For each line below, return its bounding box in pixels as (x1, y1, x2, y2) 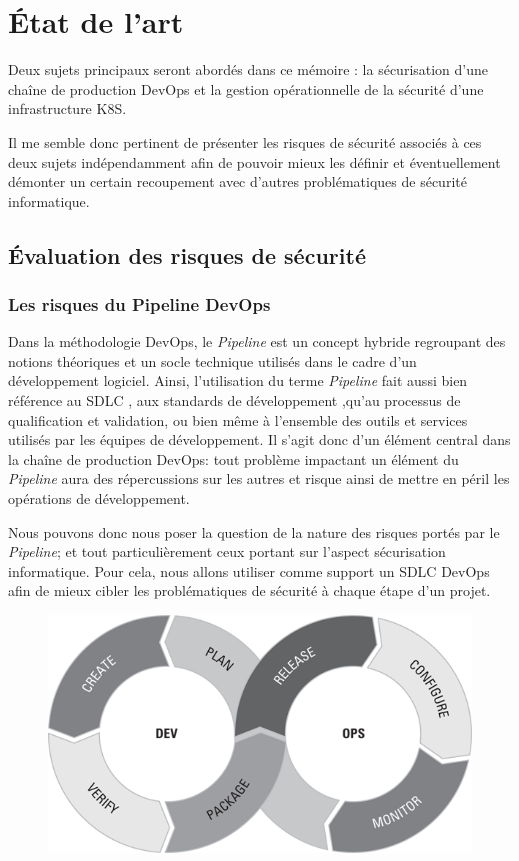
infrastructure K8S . (8, 98, 127, 119)
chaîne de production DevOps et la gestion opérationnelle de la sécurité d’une (8, 78, 484, 99)
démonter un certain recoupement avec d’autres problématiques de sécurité (8, 171, 467, 192)
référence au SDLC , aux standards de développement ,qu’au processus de (8, 390, 461, 411)
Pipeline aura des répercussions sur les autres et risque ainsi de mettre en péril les (8, 468, 510, 489)
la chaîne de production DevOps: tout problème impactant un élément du (8, 448, 459, 469)
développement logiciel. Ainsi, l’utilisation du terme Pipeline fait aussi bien (8, 370, 468, 391)
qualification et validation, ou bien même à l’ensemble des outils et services (8, 409, 468, 430)
